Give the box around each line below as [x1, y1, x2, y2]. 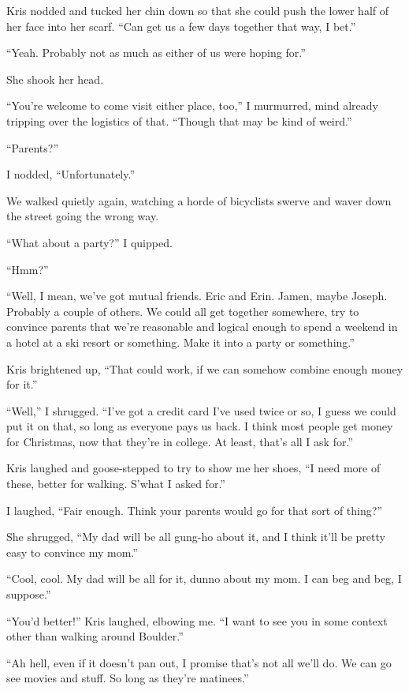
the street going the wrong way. [6, 208, 159, 224]
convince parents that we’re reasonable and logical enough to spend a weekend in [6, 318, 398, 335]
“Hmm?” [6, 261, 49, 277]
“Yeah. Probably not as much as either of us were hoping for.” [6, 44, 306, 61]
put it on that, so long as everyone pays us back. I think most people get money [6, 418, 393, 434]
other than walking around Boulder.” [6, 628, 184, 644]
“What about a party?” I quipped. [6, 234, 173, 250]
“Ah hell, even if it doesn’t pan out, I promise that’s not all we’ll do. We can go [6, 654, 392, 670]
